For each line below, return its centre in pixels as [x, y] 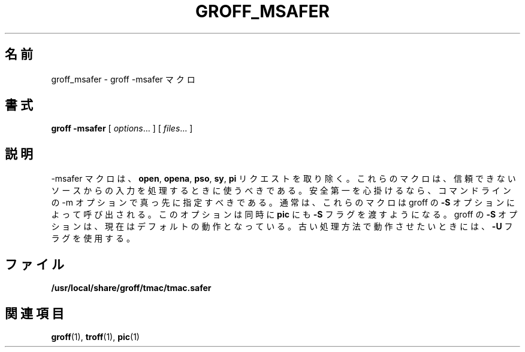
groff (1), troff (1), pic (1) [95, 336]
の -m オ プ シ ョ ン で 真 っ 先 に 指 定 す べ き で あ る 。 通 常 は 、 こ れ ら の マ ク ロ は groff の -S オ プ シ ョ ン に [283, 203]
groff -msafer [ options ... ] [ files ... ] [122, 128]
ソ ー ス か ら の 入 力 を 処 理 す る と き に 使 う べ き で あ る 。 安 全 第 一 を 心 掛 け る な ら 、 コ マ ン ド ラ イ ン [281, 191]
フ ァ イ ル [34, 264]
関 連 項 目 [34, 313]
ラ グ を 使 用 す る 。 [93, 238]
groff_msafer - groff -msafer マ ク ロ [123, 79]
